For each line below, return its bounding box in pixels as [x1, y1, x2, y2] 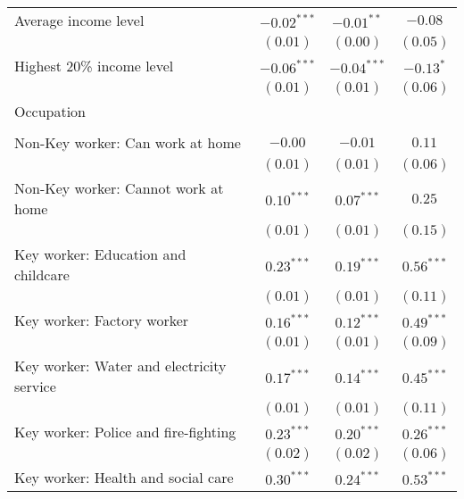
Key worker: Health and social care [14, 467, 234, 487]
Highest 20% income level [14, 55, 174, 76]
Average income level [14, 10, 145, 30]
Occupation [14, 101, 87, 121]
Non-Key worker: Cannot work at [14, 178, 224, 198]
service [14, 376, 56, 396]
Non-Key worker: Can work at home [14, 132, 241, 153]
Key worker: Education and [14, 244, 186, 264]
